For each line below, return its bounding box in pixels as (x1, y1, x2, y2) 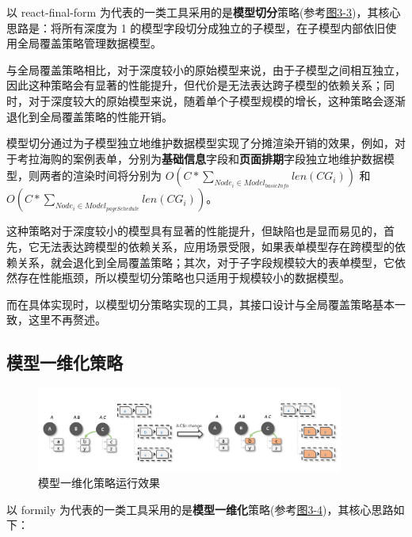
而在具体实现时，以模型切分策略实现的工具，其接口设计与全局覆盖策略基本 (6, 295, 395, 312)
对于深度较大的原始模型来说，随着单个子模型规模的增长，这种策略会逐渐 (28, 92, 406, 109)
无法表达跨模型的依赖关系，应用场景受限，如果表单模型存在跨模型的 (39, 238, 395, 254)
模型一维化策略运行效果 (38, 474, 160, 491)
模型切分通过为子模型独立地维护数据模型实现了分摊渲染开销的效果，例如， (6, 135, 395, 151)
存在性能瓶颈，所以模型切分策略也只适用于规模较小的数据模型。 (17, 269, 350, 286)
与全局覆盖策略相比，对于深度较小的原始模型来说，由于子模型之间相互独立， (6, 61, 406, 78)
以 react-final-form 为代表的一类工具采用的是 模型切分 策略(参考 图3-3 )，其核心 (6, 4, 401, 20)
